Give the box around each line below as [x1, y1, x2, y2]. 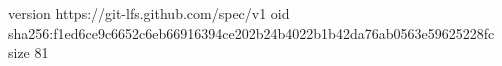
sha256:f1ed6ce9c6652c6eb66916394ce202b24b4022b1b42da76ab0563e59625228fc [8, 22, 495, 43]
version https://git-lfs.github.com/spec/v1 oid [8, 3, 290, 23]
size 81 [8, 42, 49, 63]
